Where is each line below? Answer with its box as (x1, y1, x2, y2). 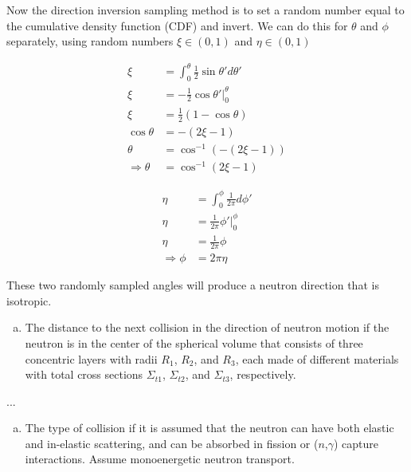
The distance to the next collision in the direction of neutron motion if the (25, 319, 389, 336)
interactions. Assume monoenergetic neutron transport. (25, 450, 295, 467)
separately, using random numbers (6, 33, 174, 49)
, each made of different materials (235, 350, 399, 367)
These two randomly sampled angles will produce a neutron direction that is (6, 277, 379, 293)
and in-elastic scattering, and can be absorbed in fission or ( (25, 435, 319, 451)
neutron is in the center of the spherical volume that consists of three (25, 334, 363, 351)
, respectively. (229, 366, 296, 383)
